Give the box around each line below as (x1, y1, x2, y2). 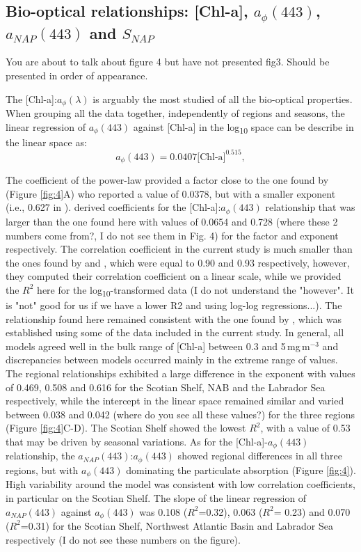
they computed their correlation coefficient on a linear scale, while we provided (6, 269, 342, 283)
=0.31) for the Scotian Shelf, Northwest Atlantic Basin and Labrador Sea (20, 518, 333, 533)
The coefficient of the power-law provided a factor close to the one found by (6, 173, 329, 187)
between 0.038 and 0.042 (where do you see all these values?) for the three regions (6, 407, 355, 421)
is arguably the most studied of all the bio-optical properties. (93, 91, 353, 106)
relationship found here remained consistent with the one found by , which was (6, 311, 342, 326)
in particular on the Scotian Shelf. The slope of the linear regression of (6, 490, 307, 505)
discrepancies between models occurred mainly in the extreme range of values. (6, 352, 338, 367)
